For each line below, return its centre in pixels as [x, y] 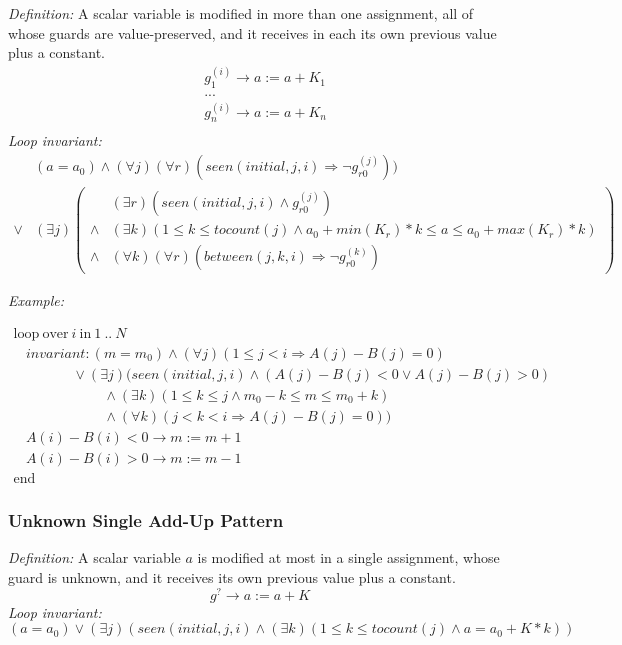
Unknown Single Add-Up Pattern [146, 520]
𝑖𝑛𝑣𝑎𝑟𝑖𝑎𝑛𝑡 [55, 353]
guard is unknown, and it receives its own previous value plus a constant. [232, 576]
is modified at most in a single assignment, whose [348, 557]
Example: [36, 300]
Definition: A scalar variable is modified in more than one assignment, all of [241, 13]
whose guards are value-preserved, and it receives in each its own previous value [252, 32]
